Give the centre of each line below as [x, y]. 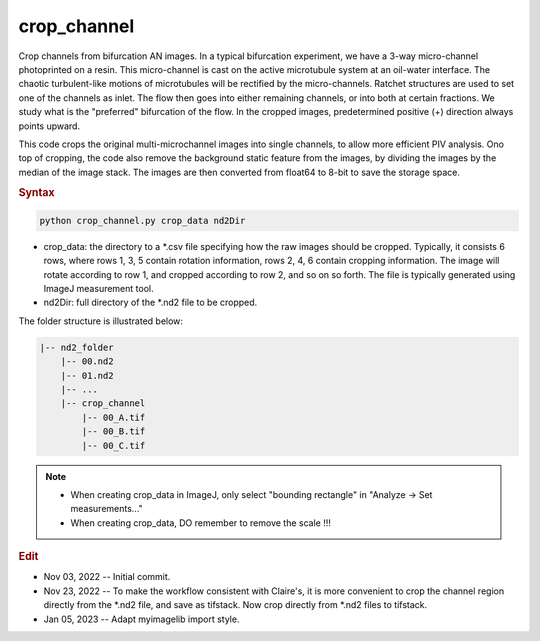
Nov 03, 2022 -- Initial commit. [107, 577]
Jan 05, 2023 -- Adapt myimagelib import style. [141, 619]
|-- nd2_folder [76, 347]
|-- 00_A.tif [113, 417]
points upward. [49, 126]
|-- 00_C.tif [113, 445]
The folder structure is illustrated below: [101, 321]
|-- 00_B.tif [113, 431]
